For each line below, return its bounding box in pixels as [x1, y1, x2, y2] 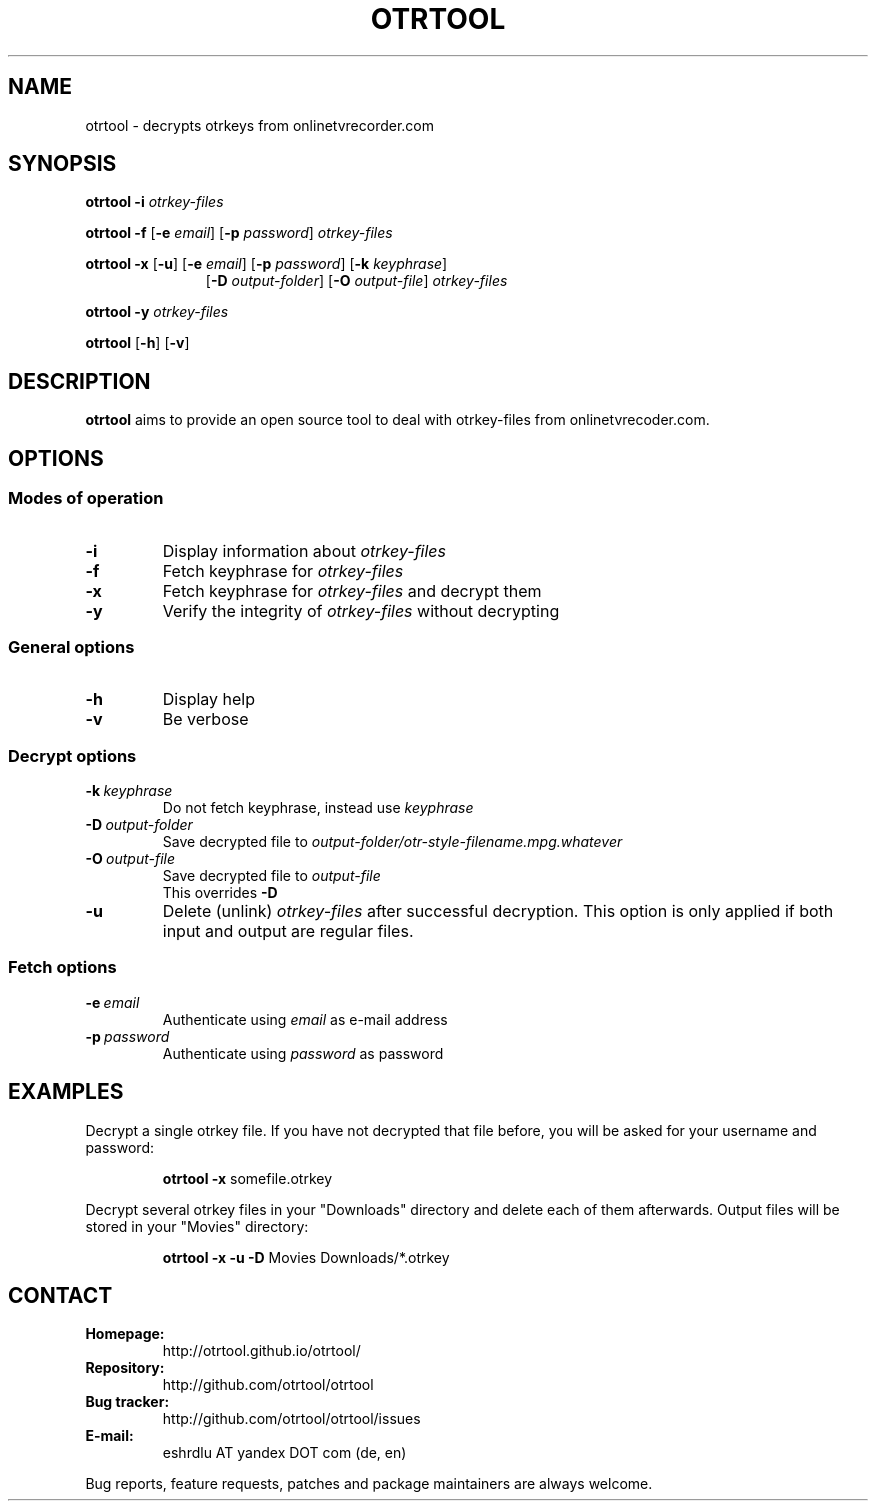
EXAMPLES [8, 1079, 124, 1105]
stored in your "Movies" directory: [85, 1217, 309, 1235]
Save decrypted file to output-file [162, 867, 381, 884]
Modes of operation [8, 488, 164, 509]
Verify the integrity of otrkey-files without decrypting [162, 600, 560, 621]
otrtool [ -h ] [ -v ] [85, 334, 190, 352]
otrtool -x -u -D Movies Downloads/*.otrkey [162, 1248, 450, 1266]
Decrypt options [8, 745, 137, 766]
